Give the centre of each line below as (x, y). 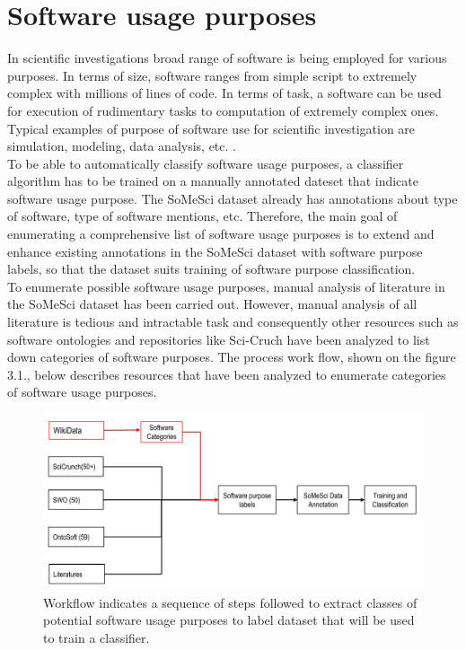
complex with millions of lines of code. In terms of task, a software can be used (224, 93)
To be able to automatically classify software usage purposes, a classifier (206, 163)
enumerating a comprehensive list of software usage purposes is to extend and (221, 234)
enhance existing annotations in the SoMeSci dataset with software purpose (215, 251)
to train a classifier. (97, 638)
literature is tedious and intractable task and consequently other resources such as (233, 322)
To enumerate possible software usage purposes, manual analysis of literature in (226, 286)
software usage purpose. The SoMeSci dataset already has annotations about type (233, 198)
